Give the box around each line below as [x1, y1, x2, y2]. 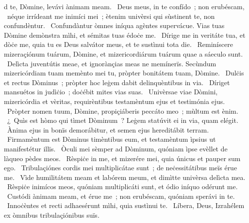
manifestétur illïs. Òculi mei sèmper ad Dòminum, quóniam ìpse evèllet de [4, 143, 228, 153]
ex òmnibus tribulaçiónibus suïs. [4, 210, 100, 220]
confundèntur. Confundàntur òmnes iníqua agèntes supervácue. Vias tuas [4, 20, 225, 30]
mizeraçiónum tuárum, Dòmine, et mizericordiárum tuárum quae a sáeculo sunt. [4, 48, 243, 59]
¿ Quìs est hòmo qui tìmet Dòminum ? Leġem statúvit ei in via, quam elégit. [7, 115, 238, 125]
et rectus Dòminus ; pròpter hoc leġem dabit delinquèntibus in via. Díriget [4, 77, 230, 87]
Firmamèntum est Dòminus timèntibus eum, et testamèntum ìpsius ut [7, 134, 216, 144]
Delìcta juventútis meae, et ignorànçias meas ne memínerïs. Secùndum [7, 58, 216, 68]
